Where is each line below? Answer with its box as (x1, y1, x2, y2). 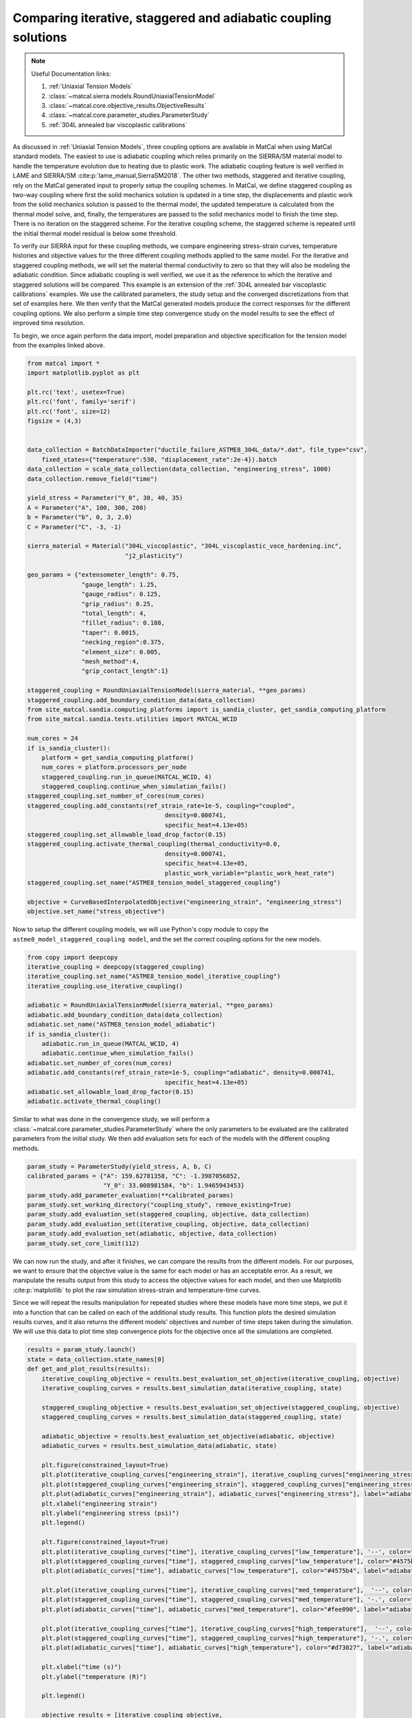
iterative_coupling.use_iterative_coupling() (27, 982, 183, 990)
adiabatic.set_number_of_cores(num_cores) (27, 1059, 172, 1067)
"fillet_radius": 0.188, (81, 619, 165, 627)
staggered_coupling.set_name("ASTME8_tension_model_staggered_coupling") (27, 878, 281, 886)
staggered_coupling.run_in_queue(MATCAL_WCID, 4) (41, 773, 212, 781)
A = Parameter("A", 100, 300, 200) (27, 504, 147, 511)
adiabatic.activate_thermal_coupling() (27, 1097, 161, 1106)
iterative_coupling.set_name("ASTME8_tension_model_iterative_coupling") (27, 972, 281, 981)
